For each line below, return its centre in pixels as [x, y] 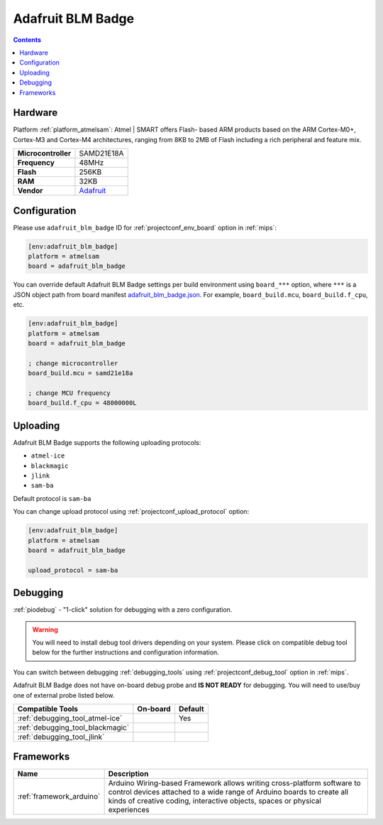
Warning [45, 630]
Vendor [30, 190]
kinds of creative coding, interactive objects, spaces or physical [215, 801]
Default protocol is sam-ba [52, 498]
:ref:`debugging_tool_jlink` [61, 737]
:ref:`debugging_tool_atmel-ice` [70, 718]
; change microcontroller [73, 363]
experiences [129, 810]
